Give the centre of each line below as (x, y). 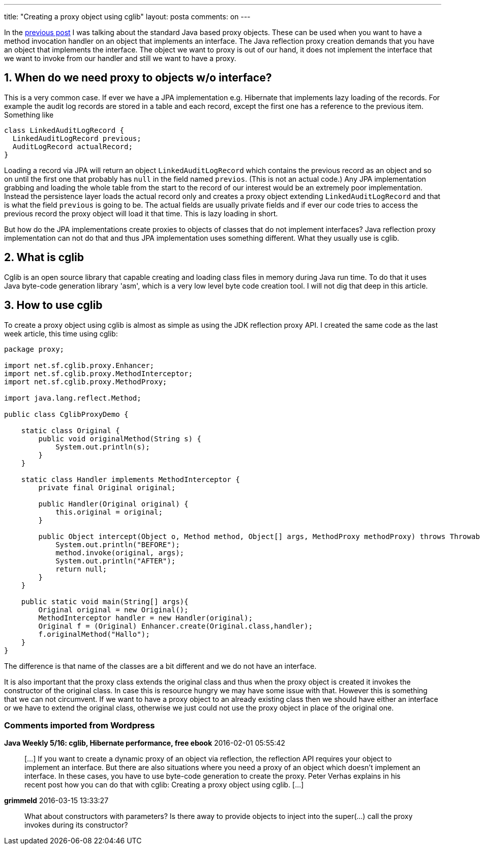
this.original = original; (109, 512)
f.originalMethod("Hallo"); (94, 634)
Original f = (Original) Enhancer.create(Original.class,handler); (175, 626)
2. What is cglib (44, 258)
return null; (81, 569)
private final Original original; (107, 487)
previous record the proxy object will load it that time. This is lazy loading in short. (141, 213)
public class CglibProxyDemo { (66, 414)
